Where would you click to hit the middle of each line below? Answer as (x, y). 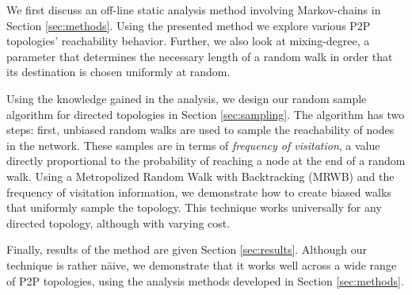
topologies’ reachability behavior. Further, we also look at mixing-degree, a (188, 41)
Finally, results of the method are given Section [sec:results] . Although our (187, 249)
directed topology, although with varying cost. (118, 222)
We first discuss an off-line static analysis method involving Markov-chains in (194, 10)
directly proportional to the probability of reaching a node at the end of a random (206, 161)
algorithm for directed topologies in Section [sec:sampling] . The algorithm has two (206, 114)
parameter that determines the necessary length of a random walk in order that (200, 56)
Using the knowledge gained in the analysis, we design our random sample (187, 98)
